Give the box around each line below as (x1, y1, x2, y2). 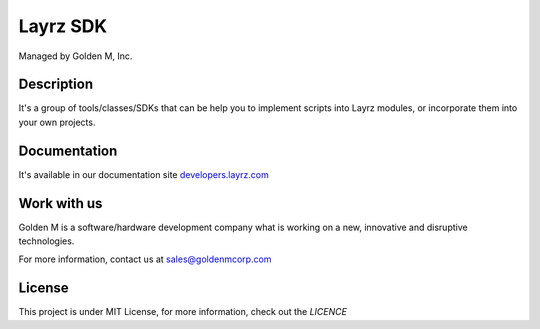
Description (18, 76, 94, 93)
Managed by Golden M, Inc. (18, 50, 133, 62)
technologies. (18, 235, 75, 247)
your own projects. (18, 116, 96, 128)
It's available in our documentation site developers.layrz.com (18, 168, 269, 180)
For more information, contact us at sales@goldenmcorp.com (18, 253, 272, 265)
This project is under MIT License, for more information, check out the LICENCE (18, 306, 347, 318)
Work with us (18, 195, 103, 212)
